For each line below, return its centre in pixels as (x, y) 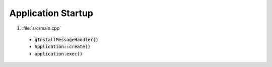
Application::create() (62, 47)
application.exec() (58, 54)
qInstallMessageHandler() (66, 40)
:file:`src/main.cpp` (42, 28)
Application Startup (51, 13)
